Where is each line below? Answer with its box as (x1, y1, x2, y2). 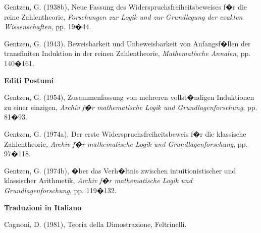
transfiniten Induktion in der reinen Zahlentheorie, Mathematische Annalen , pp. (4, 48, 251, 59)
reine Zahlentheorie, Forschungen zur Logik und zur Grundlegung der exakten (4, 11, 243, 22)
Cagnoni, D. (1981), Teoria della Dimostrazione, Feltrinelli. (4, 219, 187, 229)
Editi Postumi (4, 75, 54, 85)
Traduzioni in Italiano (4, 202, 82, 212)
